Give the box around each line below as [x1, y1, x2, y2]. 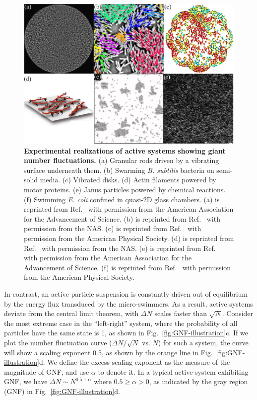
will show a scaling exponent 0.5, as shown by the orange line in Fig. [4, 347, 213, 357]
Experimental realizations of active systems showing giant [24, 145, 226, 156]
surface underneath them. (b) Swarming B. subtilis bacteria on [24, 164, 214, 175]
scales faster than [154, 308, 207, 319]
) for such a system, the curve [158, 337, 249, 347]
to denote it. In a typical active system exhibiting [98, 366, 249, 377]
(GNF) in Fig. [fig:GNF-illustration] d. [4, 386, 120, 396]
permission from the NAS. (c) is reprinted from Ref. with [24, 223, 201, 234]
